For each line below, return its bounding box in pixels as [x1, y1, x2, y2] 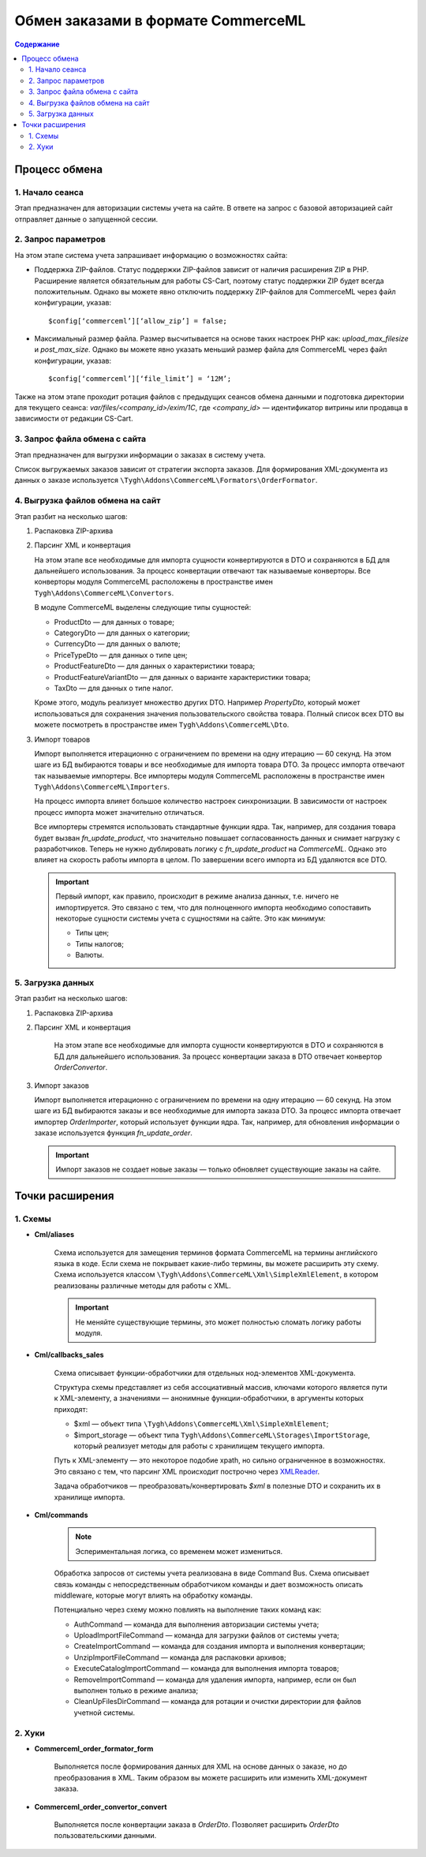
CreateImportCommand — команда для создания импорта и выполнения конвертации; [73, 1642, 366, 1651]
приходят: [54, 1404, 88, 1414]
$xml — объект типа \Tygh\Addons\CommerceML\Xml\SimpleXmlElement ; [73, 1419, 329, 1429]
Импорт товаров [34, 734, 91, 744]
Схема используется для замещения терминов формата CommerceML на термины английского [54, 1247, 378, 1257]
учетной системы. [73, 1708, 136, 1717]
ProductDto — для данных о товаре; [54, 617, 175, 626]
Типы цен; [75, 928, 110, 938]
